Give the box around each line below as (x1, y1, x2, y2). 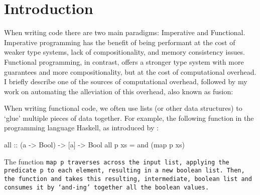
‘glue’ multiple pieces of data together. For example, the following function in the (4, 112, 254, 123)
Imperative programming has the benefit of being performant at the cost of (4, 37, 235, 47)
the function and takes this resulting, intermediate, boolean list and (4, 175, 252, 182)
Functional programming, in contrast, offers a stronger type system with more (4, 56, 244, 67)
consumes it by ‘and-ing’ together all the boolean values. (4, 183, 209, 191)
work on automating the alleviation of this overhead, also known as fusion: (4, 86, 233, 96)
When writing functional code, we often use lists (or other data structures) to (4, 103, 242, 113)
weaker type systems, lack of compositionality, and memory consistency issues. (4, 47, 245, 57)
